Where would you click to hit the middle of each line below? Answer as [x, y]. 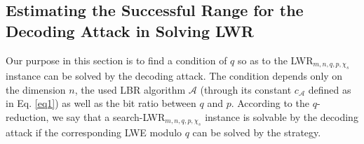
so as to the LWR [276, 60]
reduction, [27, 116]
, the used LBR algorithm [130, 89]
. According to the [270, 103]
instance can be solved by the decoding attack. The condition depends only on [174, 75]
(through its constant [246, 89]
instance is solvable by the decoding [282, 116]
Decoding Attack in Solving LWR [130, 30]
